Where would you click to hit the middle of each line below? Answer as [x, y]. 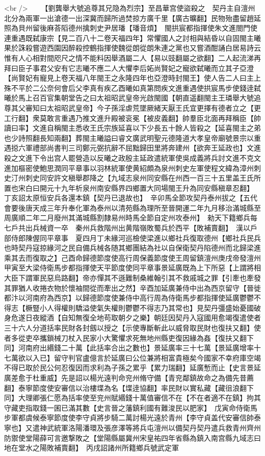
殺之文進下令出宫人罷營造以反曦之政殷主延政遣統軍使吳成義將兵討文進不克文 [132, 157]
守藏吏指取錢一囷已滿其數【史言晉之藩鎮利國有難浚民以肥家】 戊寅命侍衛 [127, 407]
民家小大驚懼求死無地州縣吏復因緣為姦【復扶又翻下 [168, 337]
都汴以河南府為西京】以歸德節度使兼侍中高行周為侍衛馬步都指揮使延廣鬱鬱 [129, 298]
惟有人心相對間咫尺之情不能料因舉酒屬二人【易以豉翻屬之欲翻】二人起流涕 [129, 57]
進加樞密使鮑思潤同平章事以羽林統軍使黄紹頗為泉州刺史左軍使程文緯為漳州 [129, 168]
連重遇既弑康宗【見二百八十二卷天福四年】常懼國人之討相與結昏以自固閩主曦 [132, 37]
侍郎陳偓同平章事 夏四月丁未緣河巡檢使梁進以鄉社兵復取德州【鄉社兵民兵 [136, 237]
